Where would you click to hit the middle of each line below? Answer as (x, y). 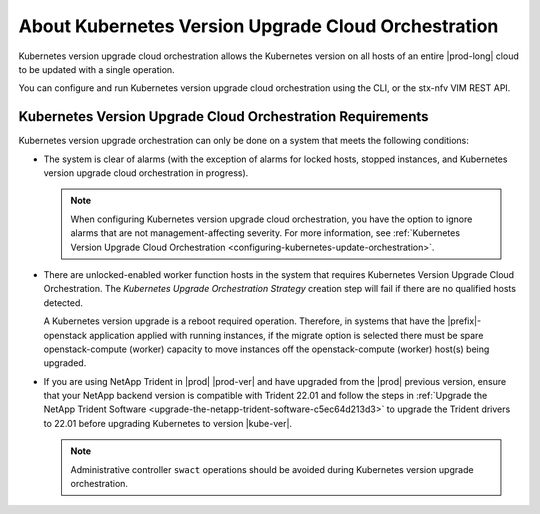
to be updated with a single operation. (96, 69)
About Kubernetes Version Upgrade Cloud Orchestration (258, 26)
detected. (63, 302)
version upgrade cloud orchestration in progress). (146, 173)
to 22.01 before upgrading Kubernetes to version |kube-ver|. (168, 423)
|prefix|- (464, 321)
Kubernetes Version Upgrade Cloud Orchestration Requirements (223, 116)
